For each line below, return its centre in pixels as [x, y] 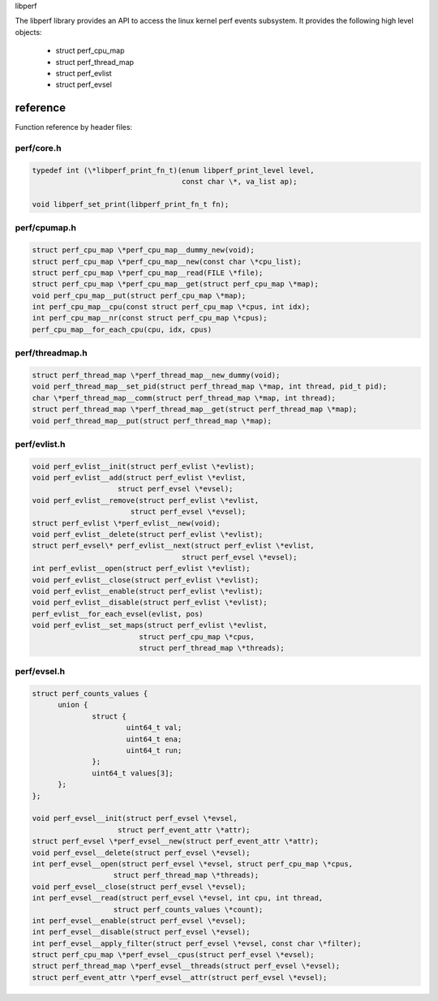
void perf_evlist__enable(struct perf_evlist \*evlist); [148, 591]
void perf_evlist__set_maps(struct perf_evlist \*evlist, [150, 625]
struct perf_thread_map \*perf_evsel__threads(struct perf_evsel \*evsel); [186, 966]
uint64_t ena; [154, 739]
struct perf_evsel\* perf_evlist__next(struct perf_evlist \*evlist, [173, 546]
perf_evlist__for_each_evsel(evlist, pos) [118, 614]
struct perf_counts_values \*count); [188, 909]
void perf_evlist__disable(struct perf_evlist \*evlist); [150, 603]
